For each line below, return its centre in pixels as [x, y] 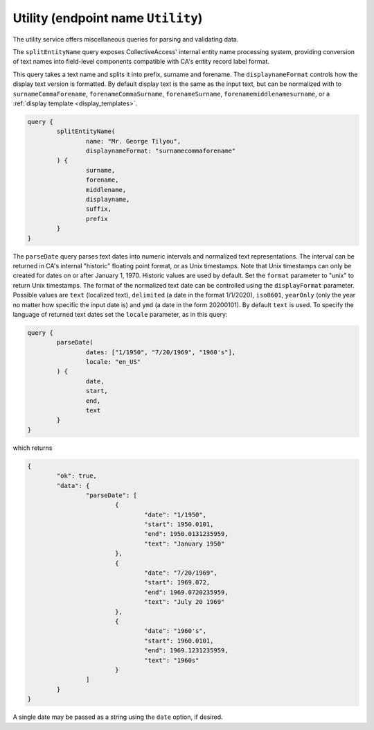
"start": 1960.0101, [179, 641]
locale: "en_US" [113, 362]
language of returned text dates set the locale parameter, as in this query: [120, 314]
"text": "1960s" [172, 660]
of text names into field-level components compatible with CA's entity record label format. [141, 62]
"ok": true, [77, 476]
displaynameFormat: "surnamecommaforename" [161, 151]
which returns [33, 448]
